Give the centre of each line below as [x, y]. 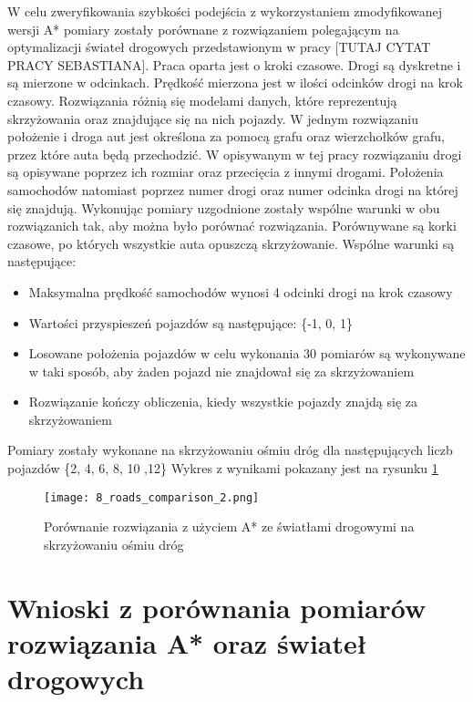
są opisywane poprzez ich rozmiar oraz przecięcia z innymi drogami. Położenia [226, 172]
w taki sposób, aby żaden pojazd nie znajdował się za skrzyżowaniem [221, 371]
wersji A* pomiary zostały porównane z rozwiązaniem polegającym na [203, 29]
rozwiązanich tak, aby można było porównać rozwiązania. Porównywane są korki [232, 226]
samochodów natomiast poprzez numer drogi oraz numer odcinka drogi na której [233, 189]
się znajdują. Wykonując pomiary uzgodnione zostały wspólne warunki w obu [224, 207]
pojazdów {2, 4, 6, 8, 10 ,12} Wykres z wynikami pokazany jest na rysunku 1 [223, 468]
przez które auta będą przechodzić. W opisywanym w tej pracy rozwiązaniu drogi [235, 154]
